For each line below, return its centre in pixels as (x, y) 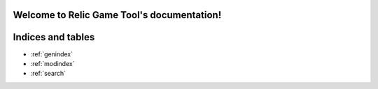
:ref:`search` (48, 74)
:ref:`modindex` (52, 63)
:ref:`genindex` (52, 54)
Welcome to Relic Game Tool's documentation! (117, 15)
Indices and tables (54, 37)
